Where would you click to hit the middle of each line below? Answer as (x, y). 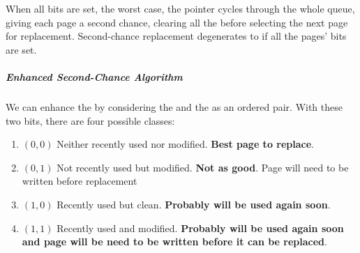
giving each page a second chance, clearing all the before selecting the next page (177, 22)
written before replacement (80, 181)
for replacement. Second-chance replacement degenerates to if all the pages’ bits (176, 36)
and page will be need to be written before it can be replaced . (174, 242)
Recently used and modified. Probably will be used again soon (200, 228)
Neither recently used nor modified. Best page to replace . (185, 144)
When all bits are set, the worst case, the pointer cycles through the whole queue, (180, 8)
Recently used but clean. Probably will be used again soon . (194, 204)
